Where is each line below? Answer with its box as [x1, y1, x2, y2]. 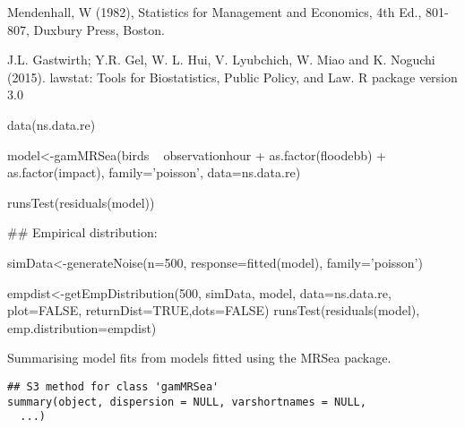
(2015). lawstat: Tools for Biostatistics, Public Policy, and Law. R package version [7, 67, 458, 86]
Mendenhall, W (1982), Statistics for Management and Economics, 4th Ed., [7, 3, 422, 21]
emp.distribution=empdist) [7, 318, 157, 337]
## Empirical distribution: [7, 223, 158, 242]
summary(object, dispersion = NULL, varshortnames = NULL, [7, 395, 366, 408]
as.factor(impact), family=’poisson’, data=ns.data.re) [7, 163, 301, 182]
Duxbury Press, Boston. [33, 20, 165, 39]
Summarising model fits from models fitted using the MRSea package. [7, 348, 392, 367]
